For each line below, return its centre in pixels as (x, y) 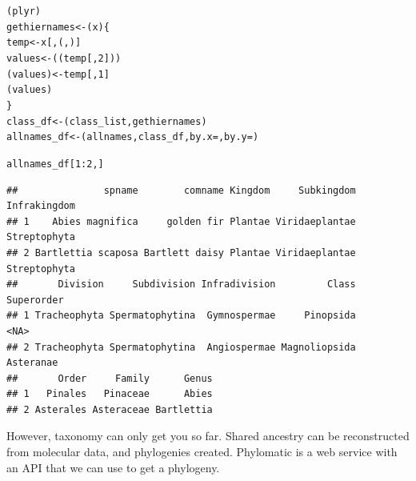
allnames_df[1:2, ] (55, 164)
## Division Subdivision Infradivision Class (181, 285)
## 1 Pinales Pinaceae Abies (110, 394)
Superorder (35, 300)
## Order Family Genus (110, 378)
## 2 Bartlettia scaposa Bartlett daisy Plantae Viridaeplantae (181, 253)
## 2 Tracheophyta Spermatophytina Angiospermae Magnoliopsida (181, 347)
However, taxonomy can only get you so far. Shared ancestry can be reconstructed (208, 436)
